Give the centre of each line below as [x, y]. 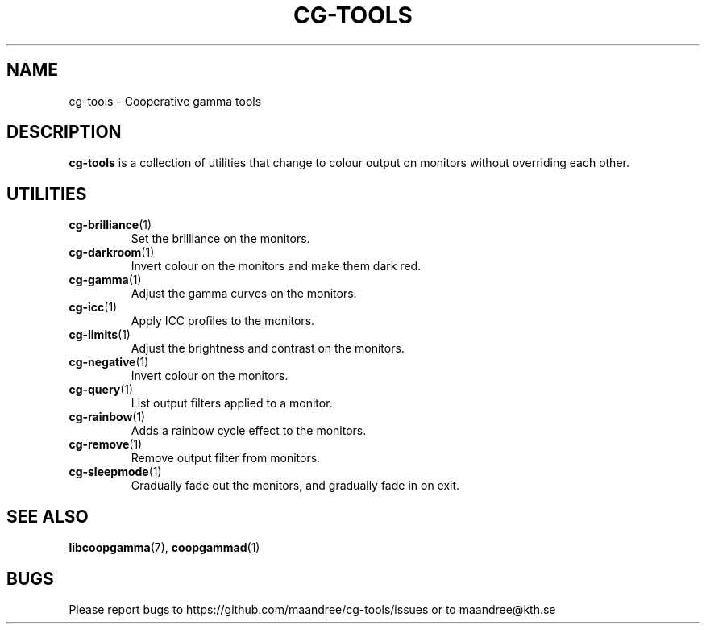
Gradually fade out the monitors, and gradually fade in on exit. [295, 486]
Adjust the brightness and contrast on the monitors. [268, 348]
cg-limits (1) [100, 335]
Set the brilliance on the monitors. [220, 239]
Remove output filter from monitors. [226, 458]
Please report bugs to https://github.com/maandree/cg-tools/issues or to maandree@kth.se [312, 609]
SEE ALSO [48, 516]
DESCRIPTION [64, 132]
